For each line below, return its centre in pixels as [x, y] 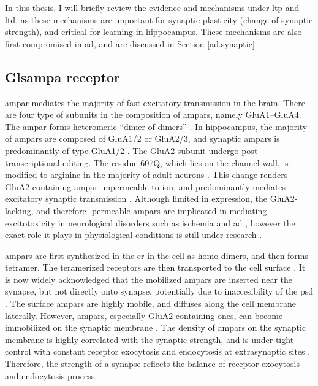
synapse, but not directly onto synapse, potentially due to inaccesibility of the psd [159, 291]
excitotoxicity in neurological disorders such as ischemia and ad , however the [150, 222]
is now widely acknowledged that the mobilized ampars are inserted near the [149, 279]
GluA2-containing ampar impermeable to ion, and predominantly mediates [146, 186]
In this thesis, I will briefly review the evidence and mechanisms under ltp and [152, 7]
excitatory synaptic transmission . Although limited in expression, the [136, 199]
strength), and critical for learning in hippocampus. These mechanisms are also [153, 32]
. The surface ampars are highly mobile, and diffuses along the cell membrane [150, 303]
